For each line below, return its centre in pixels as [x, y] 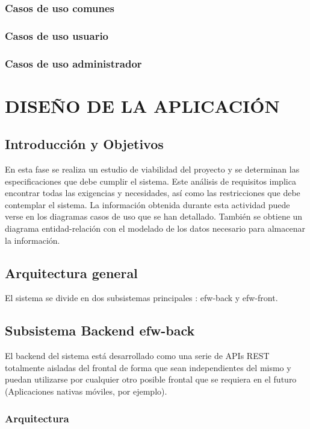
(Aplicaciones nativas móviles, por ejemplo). [86, 391]
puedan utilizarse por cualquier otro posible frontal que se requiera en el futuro [151, 379]
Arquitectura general [71, 272]
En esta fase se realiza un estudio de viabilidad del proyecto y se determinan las [152, 169]
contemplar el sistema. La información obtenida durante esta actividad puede [147, 204]
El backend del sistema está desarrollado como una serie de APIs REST [137, 356]
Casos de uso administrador [73, 63]
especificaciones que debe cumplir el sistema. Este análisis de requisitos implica [150, 181]
